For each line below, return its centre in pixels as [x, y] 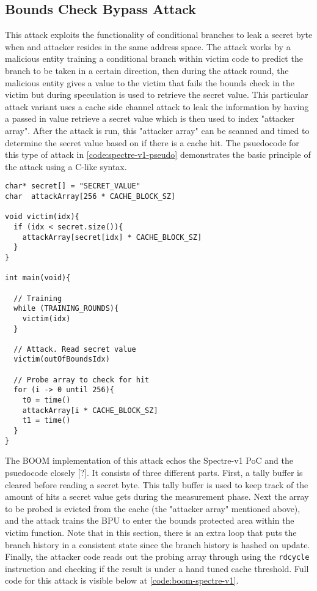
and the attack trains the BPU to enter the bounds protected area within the [150, 520]
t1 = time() [46, 421]
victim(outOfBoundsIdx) [62, 359]
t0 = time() [46, 400]
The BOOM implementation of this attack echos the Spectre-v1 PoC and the [149, 460]
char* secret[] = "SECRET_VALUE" [73, 186]
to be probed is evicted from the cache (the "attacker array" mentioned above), [153, 508]
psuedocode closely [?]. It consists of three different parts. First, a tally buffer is [154, 472]
